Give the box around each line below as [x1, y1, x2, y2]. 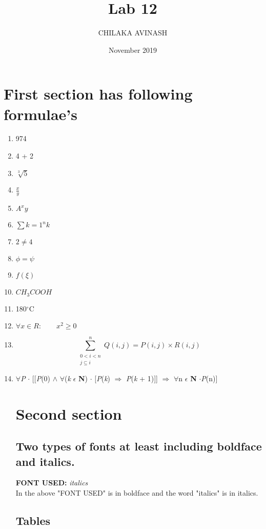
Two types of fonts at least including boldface [15, 438, 262, 454]
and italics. [15, 453, 75, 469]
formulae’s [4, 103, 78, 124]
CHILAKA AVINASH [98, 27, 168, 38]
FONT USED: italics [15, 477, 88, 488]
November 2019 [108, 44, 157, 55]
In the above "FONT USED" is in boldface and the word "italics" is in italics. [15, 487, 258, 498]
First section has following [4, 83, 193, 104]
